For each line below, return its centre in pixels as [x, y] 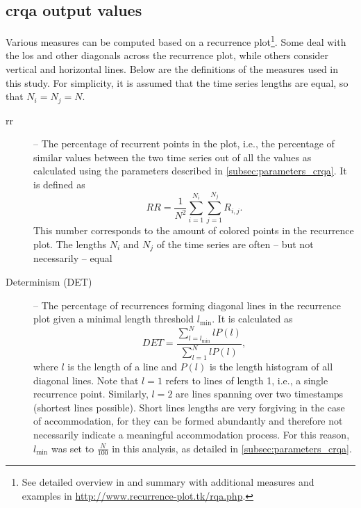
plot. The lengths [70, 244]
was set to [73, 448]
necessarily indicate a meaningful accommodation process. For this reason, [192, 434]
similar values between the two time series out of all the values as [173, 157]
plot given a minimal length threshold [114, 319]
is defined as [59, 185]
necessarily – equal [73, 258]
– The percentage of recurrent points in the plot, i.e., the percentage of [184, 144]
